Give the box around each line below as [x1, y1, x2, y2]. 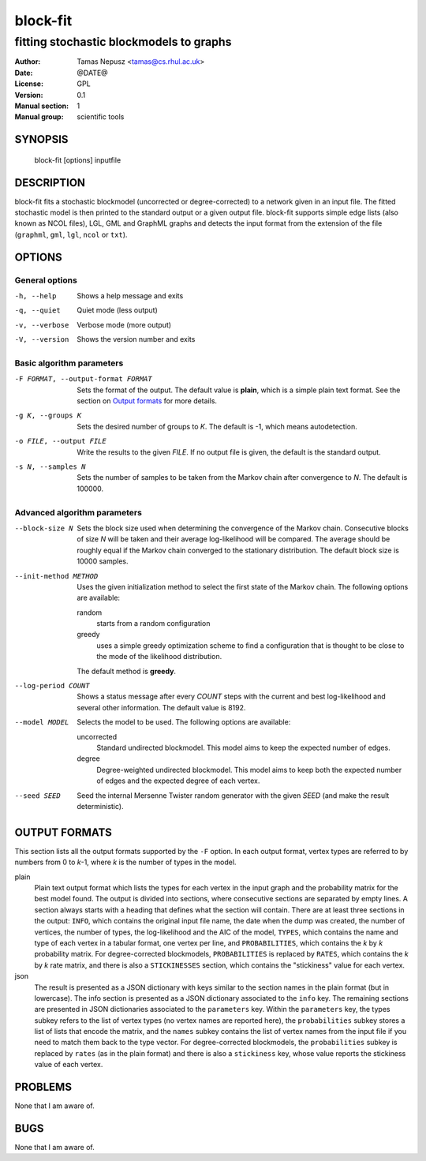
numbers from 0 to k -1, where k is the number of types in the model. [14, 857, 237, 867]
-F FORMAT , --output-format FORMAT [14, 375, 153, 384]
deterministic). [77, 801, 124, 811]
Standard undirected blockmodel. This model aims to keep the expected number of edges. [96, 743, 390, 752]
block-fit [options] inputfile [34, 155, 121, 165]
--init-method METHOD [14, 571, 99, 580]
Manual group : [14, 112, 64, 122]
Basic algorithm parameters [14, 358, 124, 369]
